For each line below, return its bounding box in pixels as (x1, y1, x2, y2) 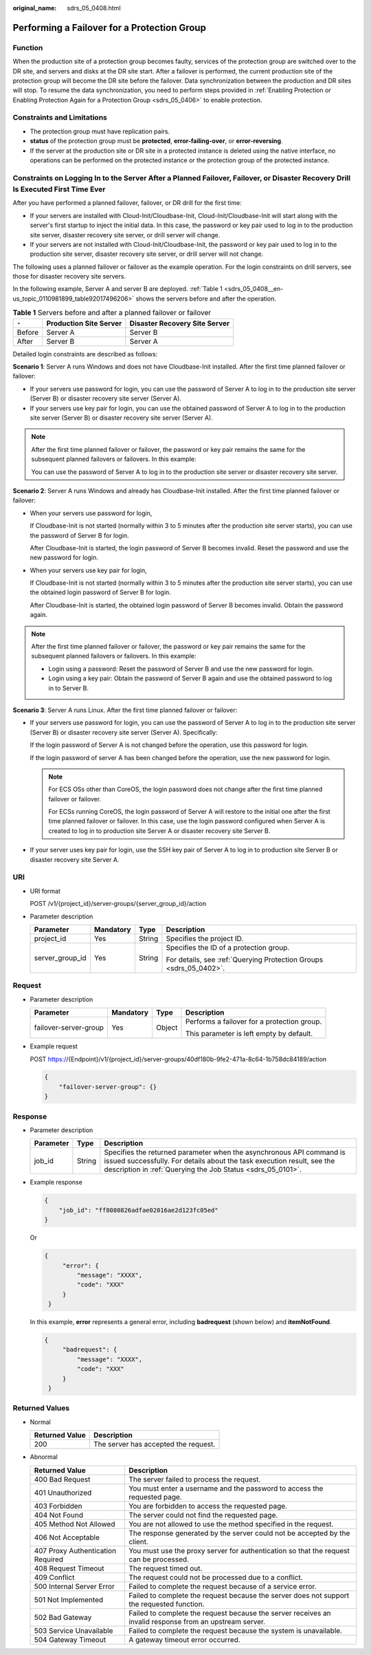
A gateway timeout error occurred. (128, 1634, 240, 1644)
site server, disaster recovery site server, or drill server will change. (30, 230, 221, 239)
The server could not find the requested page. (128, 1510, 278, 1519)
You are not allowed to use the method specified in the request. (128, 1519, 334, 1528)
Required (34, 1555, 64, 1564)
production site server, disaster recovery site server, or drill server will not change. (30, 250, 264, 258)
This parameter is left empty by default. (185, 1029, 313, 1039)
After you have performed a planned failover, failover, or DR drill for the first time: (12, 199, 242, 207)
